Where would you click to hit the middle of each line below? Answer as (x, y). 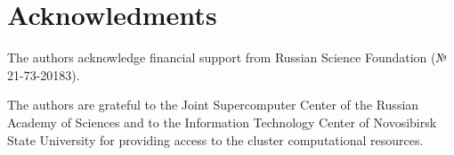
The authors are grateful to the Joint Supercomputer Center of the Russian (213, 105)
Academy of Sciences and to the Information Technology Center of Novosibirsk (222, 122)
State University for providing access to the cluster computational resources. (215, 139)
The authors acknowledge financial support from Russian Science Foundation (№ (227, 57)
